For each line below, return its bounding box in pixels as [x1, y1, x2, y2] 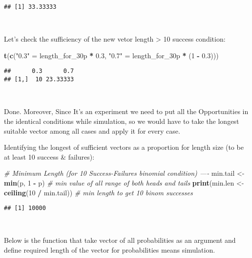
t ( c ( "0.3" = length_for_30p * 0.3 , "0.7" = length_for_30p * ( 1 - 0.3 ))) [4, 50, 219, 60]
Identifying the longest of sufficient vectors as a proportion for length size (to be [4, 142, 244, 152]
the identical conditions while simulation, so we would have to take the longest [4, 116, 239, 126]
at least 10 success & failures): [4, 151, 95, 162]
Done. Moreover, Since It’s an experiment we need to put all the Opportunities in [4, 106, 249, 117]
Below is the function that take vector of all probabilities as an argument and [4, 235, 236, 245]
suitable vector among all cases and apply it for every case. [4, 125, 180, 136]
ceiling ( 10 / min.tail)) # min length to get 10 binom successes [4, 187, 193, 197]
